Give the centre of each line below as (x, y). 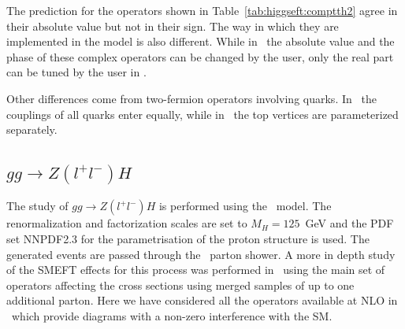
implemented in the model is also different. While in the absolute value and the (201, 41)
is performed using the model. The (245, 206)
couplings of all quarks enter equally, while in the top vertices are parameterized (202, 114)
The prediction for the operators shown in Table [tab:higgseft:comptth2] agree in (202, 10)
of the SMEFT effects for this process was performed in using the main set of (196, 270)
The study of (37, 206)
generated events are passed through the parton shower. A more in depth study (201, 254)
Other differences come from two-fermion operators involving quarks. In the (191, 98)
